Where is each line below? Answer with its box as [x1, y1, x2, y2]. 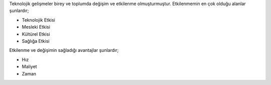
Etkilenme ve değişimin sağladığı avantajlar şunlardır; [9, 47, 119, 53]
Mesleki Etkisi [22, 24, 50, 30]
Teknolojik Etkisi [22, 17, 55, 23]
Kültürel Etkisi [22, 31, 50, 37]
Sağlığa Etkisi [22, 38, 50, 44]
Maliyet [22, 63, 37, 70]
